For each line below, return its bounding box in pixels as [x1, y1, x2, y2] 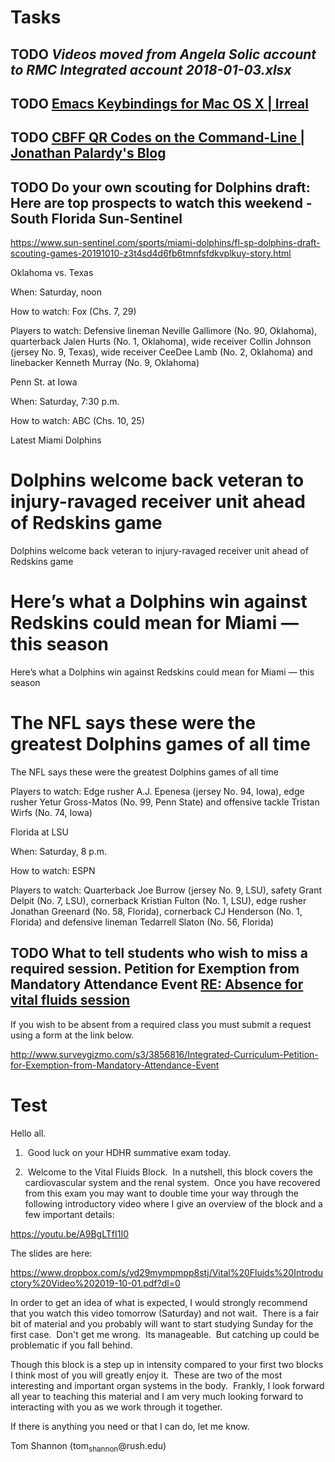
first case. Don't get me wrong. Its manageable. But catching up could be [10, 1328, 320, 1340]
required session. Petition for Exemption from [10, 961, 300, 978]
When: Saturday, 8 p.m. [10, 845, 108, 857]
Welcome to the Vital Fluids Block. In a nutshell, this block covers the [27, 1166, 313, 1178]
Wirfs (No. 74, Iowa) [10, 806, 93, 818]
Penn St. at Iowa [10, 376, 78, 388]
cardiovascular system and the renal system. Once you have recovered [24, 1176, 321, 1188]
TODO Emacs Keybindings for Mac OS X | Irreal [10, 95, 309, 112]
